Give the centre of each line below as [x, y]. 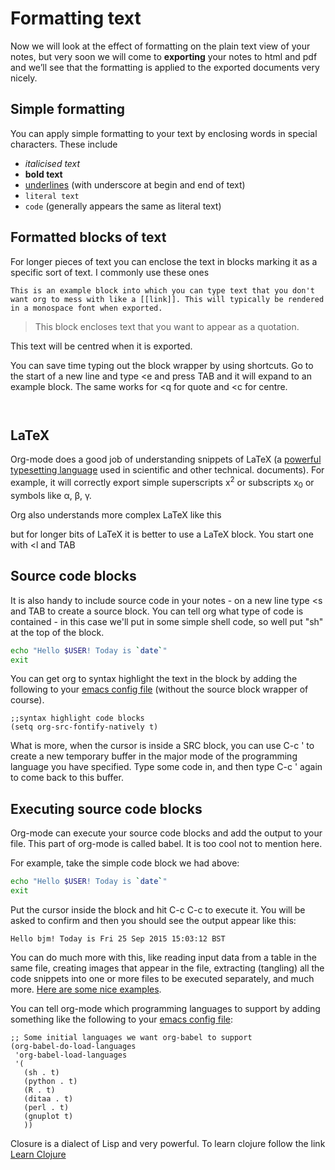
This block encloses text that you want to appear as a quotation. [167, 326]
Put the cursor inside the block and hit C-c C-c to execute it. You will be [158, 909]
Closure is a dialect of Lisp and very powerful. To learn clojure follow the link [168, 1143]
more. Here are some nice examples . [86, 989]
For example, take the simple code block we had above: [125, 863]
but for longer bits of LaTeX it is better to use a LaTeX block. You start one [162, 534]
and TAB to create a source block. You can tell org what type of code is [157, 611]
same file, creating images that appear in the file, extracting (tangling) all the [167, 968]
